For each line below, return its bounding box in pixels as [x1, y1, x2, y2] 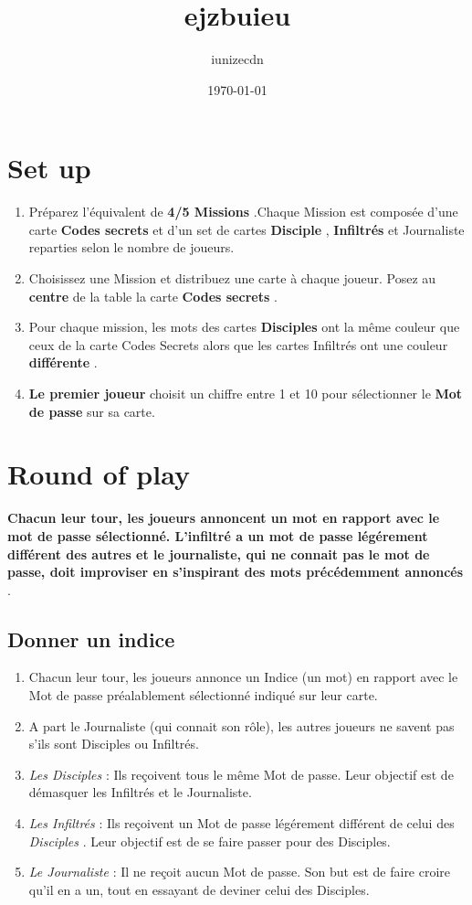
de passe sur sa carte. [28, 401, 155, 421]
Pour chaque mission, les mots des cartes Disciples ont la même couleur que [28, 317, 460, 336]
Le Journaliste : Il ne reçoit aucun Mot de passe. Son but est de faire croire [28, 862, 451, 881]
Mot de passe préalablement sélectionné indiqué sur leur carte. [28, 686, 378, 705]
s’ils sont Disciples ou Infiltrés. [28, 734, 199, 753]
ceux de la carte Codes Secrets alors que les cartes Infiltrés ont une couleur [28, 335, 448, 354]
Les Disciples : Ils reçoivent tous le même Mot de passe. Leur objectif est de [28, 764, 454, 783]
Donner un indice [7, 624, 175, 653]
